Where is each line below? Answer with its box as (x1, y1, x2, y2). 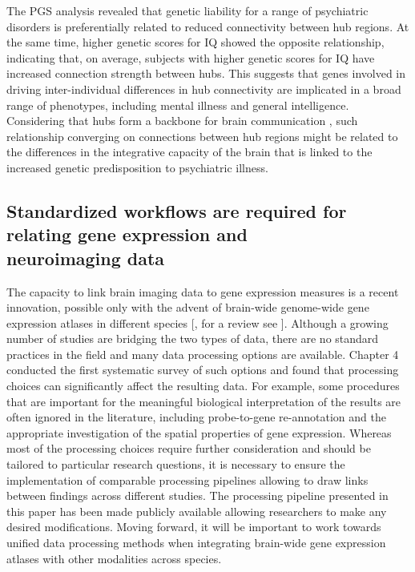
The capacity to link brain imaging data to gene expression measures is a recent (6, 283, 399, 300)
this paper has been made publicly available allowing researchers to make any (6, 502, 387, 519)
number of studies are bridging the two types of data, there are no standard (6, 330, 379, 347)
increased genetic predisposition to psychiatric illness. (6, 159, 268, 175)
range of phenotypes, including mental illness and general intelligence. (6, 96, 349, 113)
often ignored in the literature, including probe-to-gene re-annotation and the (6, 409, 386, 425)
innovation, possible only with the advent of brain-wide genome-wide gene (6, 299, 369, 316)
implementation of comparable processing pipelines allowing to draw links (6, 471, 369, 488)
